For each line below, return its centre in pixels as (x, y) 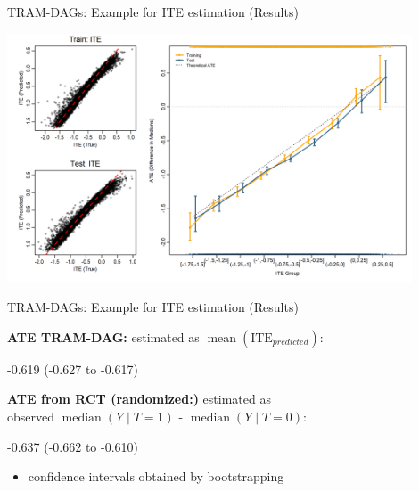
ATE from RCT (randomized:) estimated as (139, 399)
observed (31, 417)
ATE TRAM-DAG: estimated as (103, 336)
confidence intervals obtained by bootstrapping (156, 476)
